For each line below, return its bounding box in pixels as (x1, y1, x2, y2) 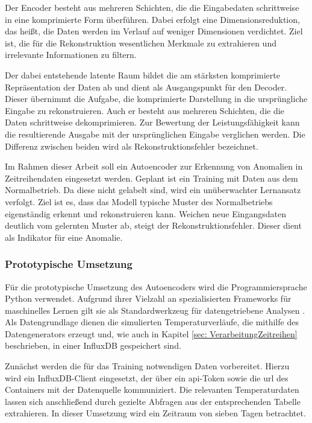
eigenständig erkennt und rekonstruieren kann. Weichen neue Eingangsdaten (5, 207, 286, 220)
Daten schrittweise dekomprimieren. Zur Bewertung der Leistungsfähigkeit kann (5, 116, 300, 129)
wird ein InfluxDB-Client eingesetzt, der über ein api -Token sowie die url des (5, 371, 289, 384)
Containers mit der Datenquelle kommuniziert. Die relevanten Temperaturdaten (5, 383, 299, 396)
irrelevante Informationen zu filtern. (5, 48, 137, 61)
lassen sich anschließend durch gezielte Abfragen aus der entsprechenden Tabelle (5, 395, 301, 407)
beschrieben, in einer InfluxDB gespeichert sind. (5, 339, 181, 352)
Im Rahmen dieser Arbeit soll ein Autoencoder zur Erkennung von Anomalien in (5, 160, 303, 173)
